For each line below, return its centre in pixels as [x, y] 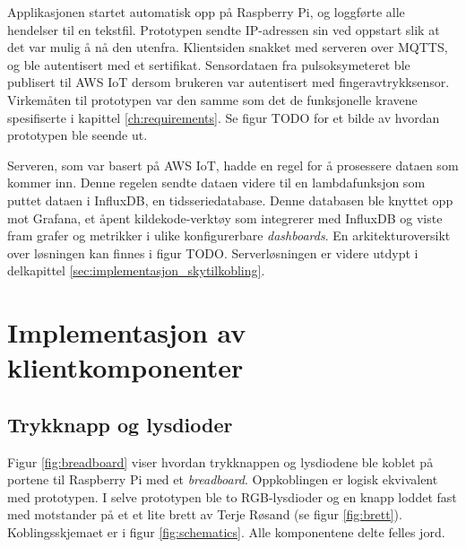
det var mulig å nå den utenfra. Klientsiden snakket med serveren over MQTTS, [228, 47]
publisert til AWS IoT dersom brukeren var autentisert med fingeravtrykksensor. [229, 82]
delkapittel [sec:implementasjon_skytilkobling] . [136, 270]
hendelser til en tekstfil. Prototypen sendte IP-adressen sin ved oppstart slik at [224, 29]
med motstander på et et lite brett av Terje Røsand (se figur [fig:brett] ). [205, 514]
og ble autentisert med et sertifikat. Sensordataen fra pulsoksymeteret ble [209, 64]
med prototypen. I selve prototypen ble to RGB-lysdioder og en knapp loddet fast [232, 496]
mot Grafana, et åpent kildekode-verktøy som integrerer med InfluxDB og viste [225, 217]
